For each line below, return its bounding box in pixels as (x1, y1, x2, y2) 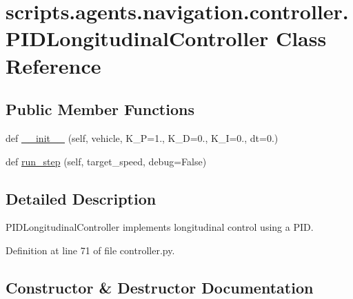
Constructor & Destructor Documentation (6, 276, 314, 298)
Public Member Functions (6, 99, 194, 120)
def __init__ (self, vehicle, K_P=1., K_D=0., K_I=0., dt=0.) (6, 130, 279, 145)
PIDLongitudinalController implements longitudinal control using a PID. (6, 220, 314, 234)
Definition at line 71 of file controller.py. (6, 243, 175, 257)
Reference (6, 51, 101, 79)
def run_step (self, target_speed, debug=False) (6, 154, 207, 168)
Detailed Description (6, 187, 157, 209)
